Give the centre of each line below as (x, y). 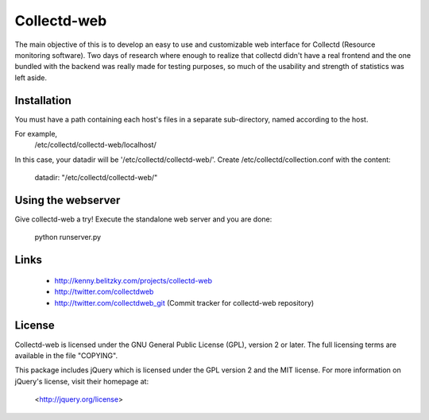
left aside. (31, 77)
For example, (36, 134)
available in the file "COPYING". (66, 355)
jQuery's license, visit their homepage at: (82, 381)
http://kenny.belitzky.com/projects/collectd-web (133, 280)
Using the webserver (68, 200)
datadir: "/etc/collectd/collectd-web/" (96, 178)
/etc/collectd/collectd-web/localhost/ (95, 145)
